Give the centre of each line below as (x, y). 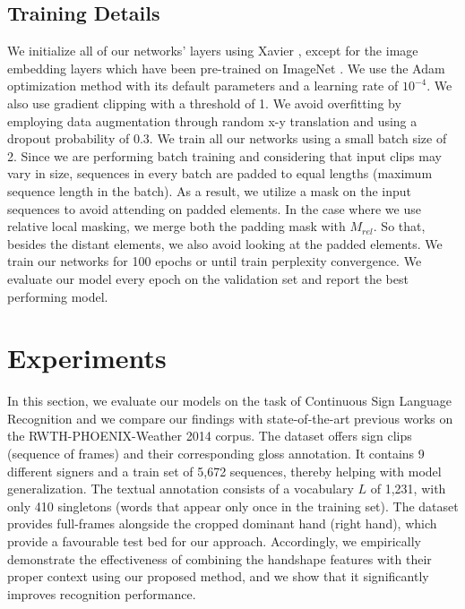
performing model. (58, 296)
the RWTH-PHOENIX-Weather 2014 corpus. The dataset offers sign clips (210, 436)
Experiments (87, 358)
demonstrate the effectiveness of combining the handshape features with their (220, 558)
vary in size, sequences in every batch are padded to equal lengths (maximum (220, 173)
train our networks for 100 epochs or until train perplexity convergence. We (215, 261)
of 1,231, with (408, 489)
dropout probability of (69, 138)
